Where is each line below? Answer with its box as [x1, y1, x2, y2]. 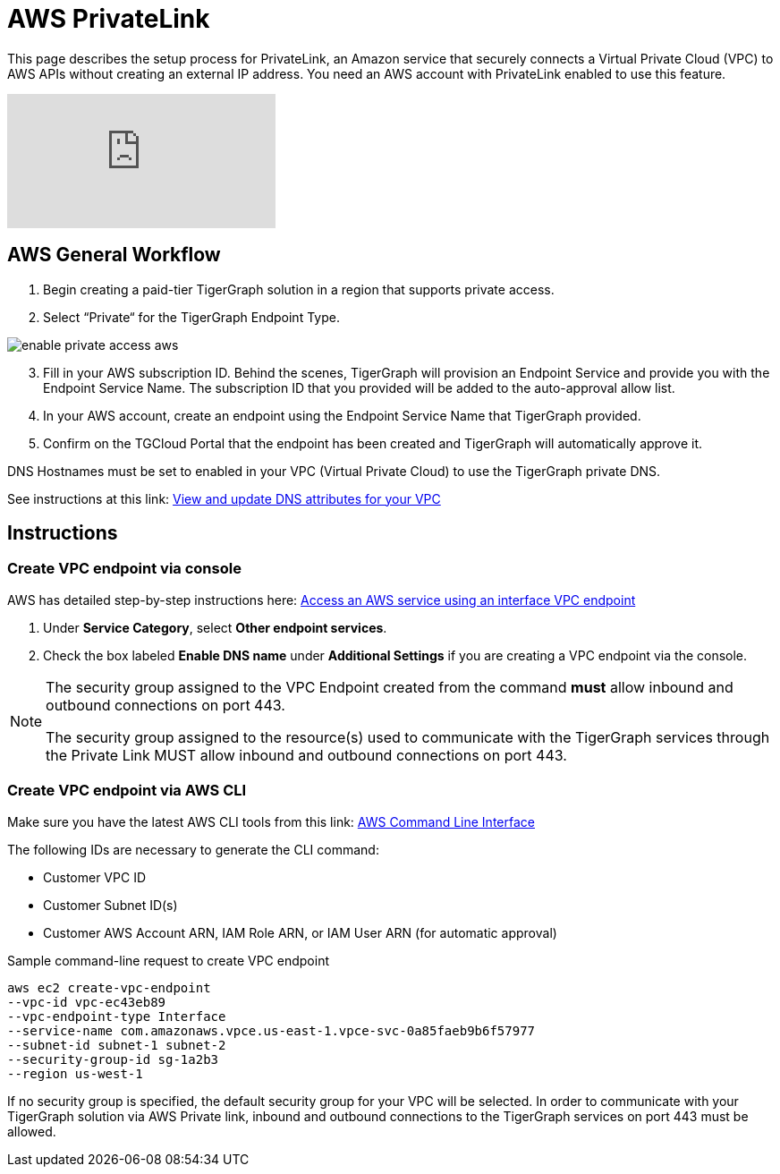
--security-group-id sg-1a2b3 [7, 1051, 219, 1067]
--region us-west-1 [7, 1066, 143, 1081]
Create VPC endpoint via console [7, 559, 242, 578]
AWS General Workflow [7, 243, 221, 267]
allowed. [7, 1123, 56, 1139]
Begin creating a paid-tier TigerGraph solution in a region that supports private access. [43, 281, 555, 297]
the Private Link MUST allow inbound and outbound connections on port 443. [46, 745, 567, 764]
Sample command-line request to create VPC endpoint [7, 952, 330, 968]
